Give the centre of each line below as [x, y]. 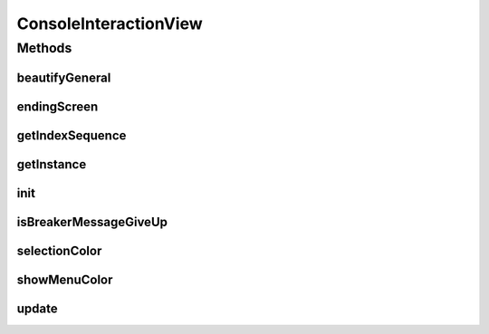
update [37, 308]
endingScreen [58, 106]
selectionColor [59, 250]
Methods [44, 48]
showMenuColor [65, 279]
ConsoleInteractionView [110, 24]
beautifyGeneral [64, 77]
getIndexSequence [72, 135]
